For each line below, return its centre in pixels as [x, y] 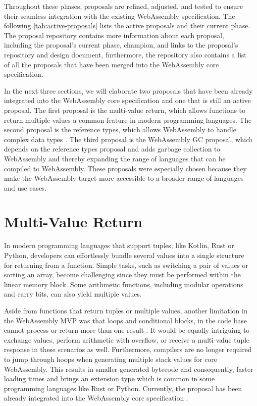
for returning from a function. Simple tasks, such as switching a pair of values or [126, 265]
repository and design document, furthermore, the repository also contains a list [125, 54]
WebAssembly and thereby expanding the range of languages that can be [115, 158]
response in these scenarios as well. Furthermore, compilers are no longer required [128, 349]
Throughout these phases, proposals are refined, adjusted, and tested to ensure [124, 6]
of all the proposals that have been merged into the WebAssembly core [111, 64]
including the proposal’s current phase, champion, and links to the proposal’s [121, 45]
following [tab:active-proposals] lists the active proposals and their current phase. [127, 25]
